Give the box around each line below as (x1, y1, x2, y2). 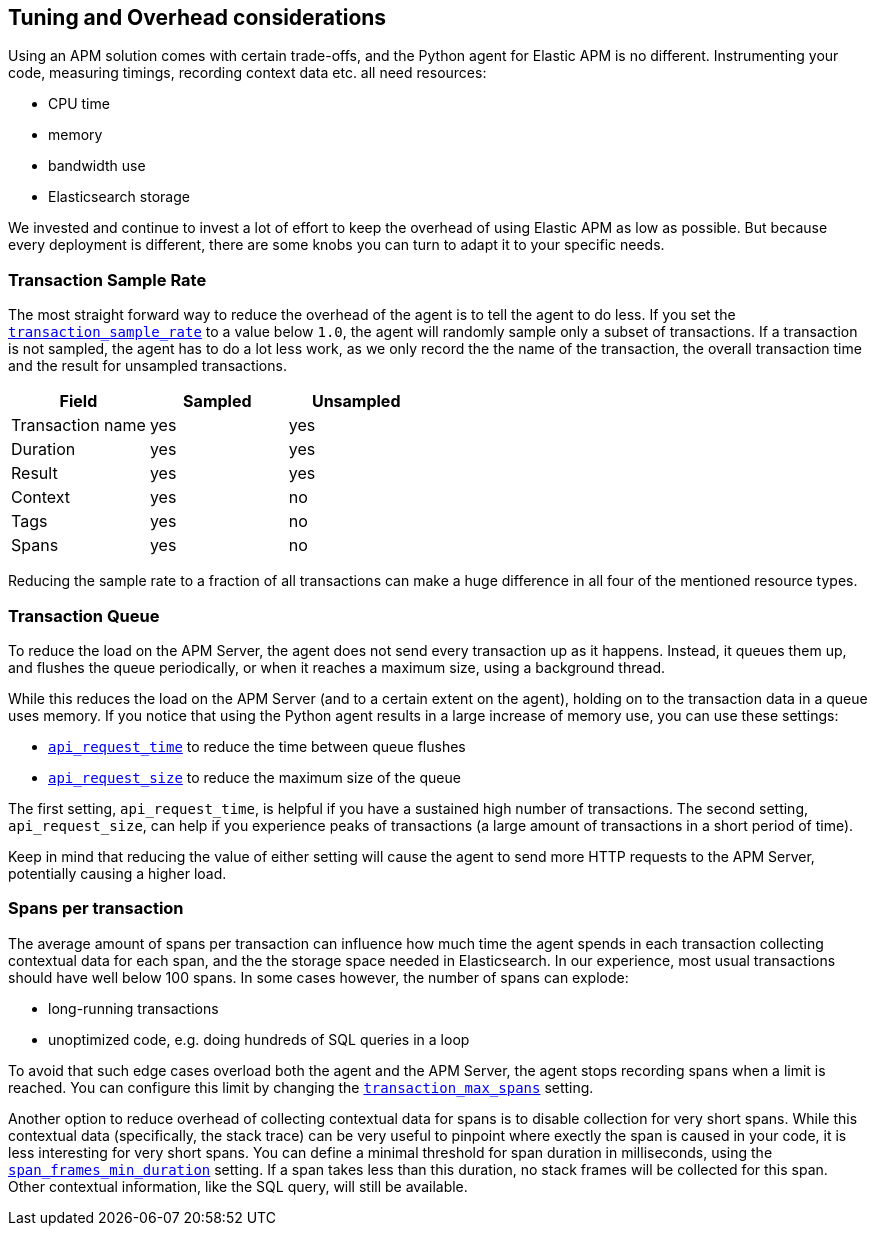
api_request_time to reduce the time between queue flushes (48, 737, 466, 755)
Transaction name (11, 415, 146, 436)
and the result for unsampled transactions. (8, 357, 287, 375)
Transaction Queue (8, 605, 160, 626)
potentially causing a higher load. (8, 864, 227, 882)
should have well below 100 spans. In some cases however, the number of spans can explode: (8, 968, 629, 986)
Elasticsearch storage (48, 188, 190, 206)
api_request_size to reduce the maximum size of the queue (48, 768, 461, 786)
